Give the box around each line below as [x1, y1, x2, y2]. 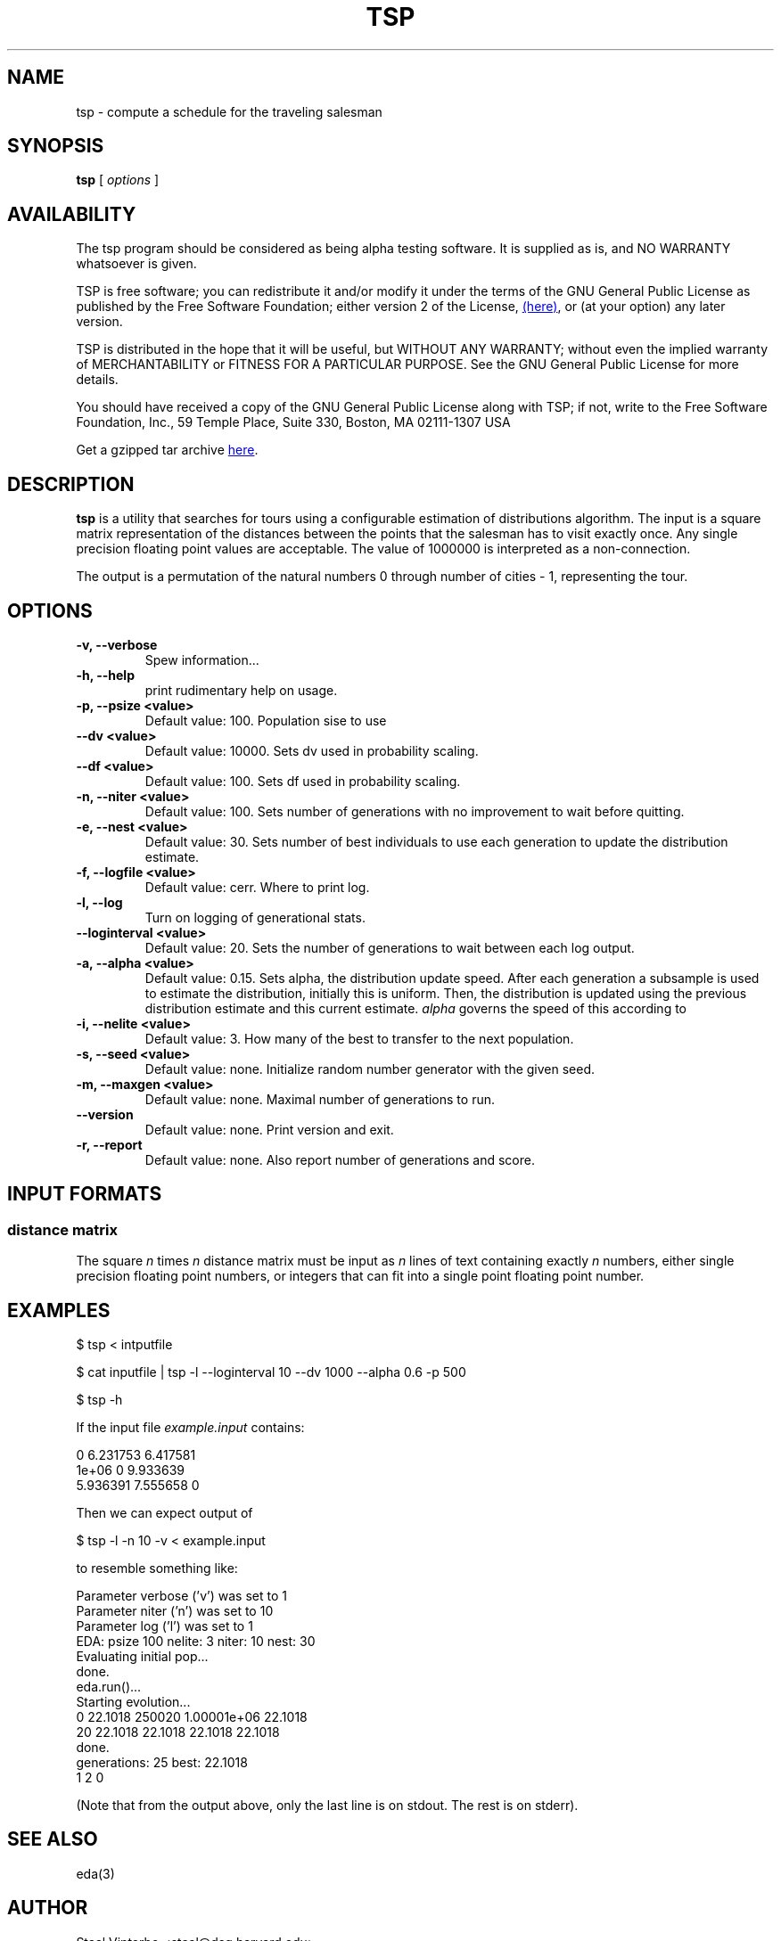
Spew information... [144, 651, 259, 667]
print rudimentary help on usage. [144, 682, 338, 698]
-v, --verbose [76, 636, 158, 652]
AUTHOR [7, 1896, 88, 1920]
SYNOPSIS [7, 135, 104, 158]
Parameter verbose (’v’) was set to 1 [76, 1588, 287, 1604]
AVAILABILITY [7, 202, 136, 225]
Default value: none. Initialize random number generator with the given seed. [144, 1061, 596, 1077]
